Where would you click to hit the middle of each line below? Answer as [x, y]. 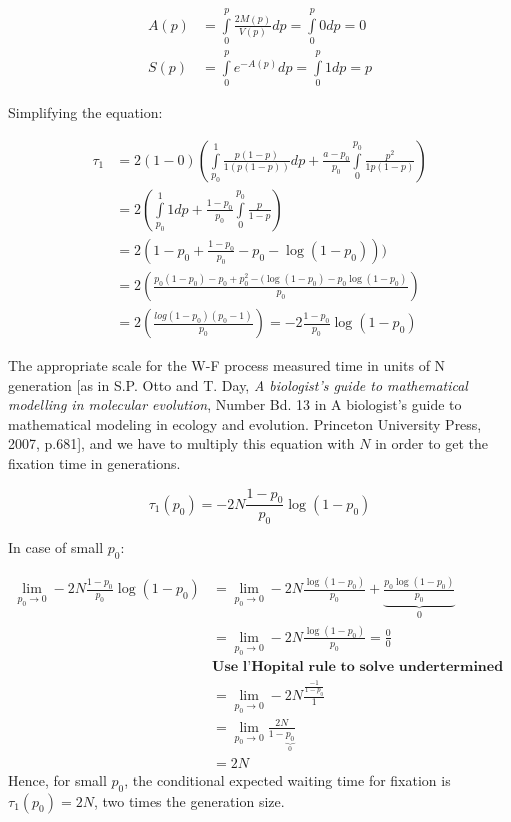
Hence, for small [57, 779]
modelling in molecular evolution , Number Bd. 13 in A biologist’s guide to [235, 404]
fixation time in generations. [94, 463]
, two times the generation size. [189, 800]
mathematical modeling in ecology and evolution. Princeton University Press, [245, 423]
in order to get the [432, 443]
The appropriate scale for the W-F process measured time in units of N [227, 365]
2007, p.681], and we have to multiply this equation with [181, 443]
